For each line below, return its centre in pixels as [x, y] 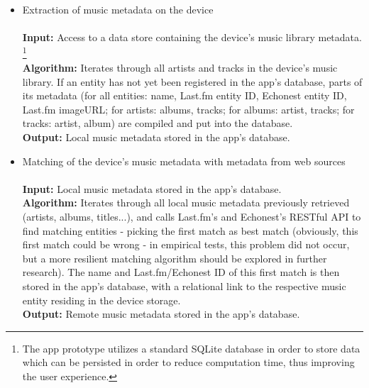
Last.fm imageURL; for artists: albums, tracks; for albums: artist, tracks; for [188, 109]
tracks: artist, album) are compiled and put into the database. [158, 123]
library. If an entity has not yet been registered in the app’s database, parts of [192, 81]
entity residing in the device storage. [101, 300]
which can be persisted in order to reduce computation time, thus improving [188, 362]
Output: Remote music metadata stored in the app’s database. [161, 314]
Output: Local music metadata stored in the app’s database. [156, 137]
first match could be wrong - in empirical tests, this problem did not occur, [186, 244]
